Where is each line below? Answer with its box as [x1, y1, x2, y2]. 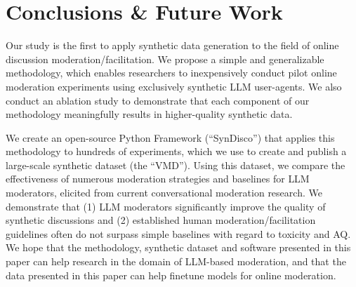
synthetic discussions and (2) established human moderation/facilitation [6, 213, 316, 227]
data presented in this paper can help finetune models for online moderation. [6, 267, 336, 282]
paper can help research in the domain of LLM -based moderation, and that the [6, 254, 346, 269]
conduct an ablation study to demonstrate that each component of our [6, 93, 310, 107]
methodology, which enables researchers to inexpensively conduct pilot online [6, 65, 337, 80]
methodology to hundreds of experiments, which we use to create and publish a [6, 144, 347, 159]
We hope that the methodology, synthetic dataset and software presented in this [6, 240, 351, 255]
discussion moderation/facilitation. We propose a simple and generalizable [6, 51, 324, 66]
